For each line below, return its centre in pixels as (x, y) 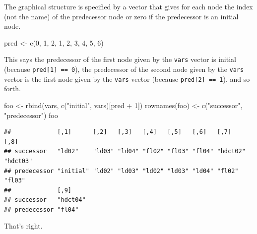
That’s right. (23, 226)
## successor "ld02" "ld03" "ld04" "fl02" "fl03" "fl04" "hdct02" (125, 151)
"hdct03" (18, 161)
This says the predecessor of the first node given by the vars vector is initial (120, 59)
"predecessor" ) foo (31, 115)
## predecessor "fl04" (41, 209)
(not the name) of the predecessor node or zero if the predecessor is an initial (121, 16)
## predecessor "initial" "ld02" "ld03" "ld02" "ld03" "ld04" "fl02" (121, 171)
